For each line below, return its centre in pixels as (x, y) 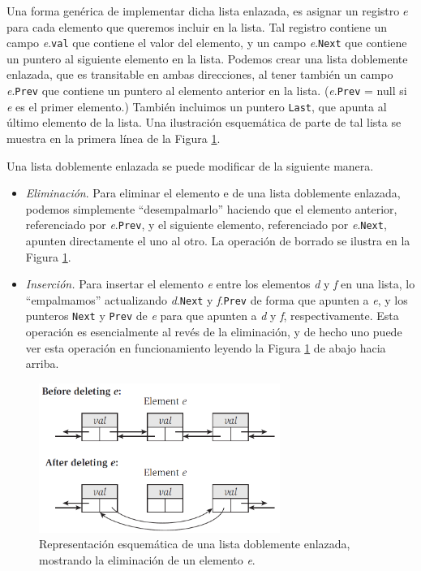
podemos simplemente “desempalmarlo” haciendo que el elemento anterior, (211, 208)
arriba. (42, 363)
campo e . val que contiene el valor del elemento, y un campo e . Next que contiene (207, 43)
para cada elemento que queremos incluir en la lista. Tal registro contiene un (197, 26)
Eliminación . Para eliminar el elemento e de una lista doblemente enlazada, (213, 193)
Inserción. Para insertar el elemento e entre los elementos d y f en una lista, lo (220, 284)
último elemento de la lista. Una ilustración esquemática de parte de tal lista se (204, 122)
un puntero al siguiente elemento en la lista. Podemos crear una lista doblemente (207, 58)
